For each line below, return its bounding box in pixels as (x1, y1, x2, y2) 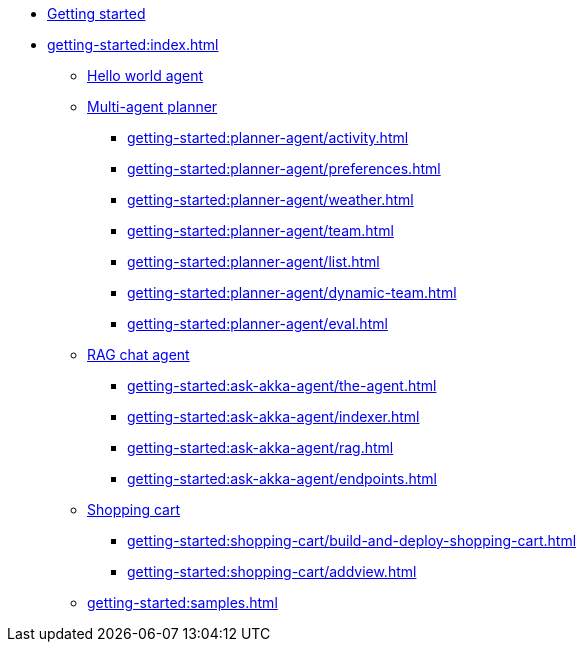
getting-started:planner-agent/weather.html (127, 191, 414, 208)
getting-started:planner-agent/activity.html (127, 129, 409, 146)
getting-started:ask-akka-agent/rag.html (127, 439, 394, 456)
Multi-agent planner (87, 98, 218, 115)
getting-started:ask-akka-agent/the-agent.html (127, 377, 437, 394)
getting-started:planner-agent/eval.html (127, 315, 388, 332)
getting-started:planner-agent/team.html (127, 222, 394, 239)
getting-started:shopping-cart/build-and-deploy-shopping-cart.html (127, 532, 577, 549)
